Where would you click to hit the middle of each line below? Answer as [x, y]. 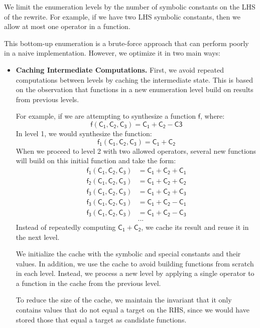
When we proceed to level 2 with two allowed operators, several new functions [136, 150]
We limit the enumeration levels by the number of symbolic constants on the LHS [130, 7]
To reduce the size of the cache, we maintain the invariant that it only [124, 300]
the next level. [38, 237]
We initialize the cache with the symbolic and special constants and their [128, 254]
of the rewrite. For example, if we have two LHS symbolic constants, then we [122, 16]
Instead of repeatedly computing [66, 227]
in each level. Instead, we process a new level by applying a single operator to [135, 273]
